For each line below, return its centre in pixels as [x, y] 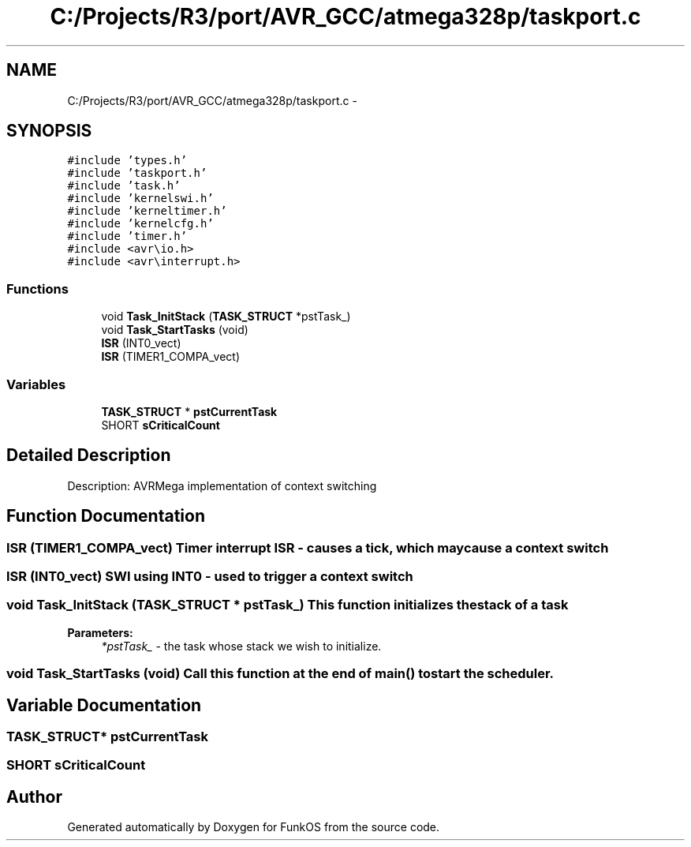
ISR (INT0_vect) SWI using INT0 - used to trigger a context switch [210, 576]
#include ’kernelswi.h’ [140, 199]
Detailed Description [89, 455]
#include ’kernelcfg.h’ [140, 224]
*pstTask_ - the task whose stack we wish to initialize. [241, 646]
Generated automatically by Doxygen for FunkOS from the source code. [254, 827]
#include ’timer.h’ [127, 236]
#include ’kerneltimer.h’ [147, 211]
